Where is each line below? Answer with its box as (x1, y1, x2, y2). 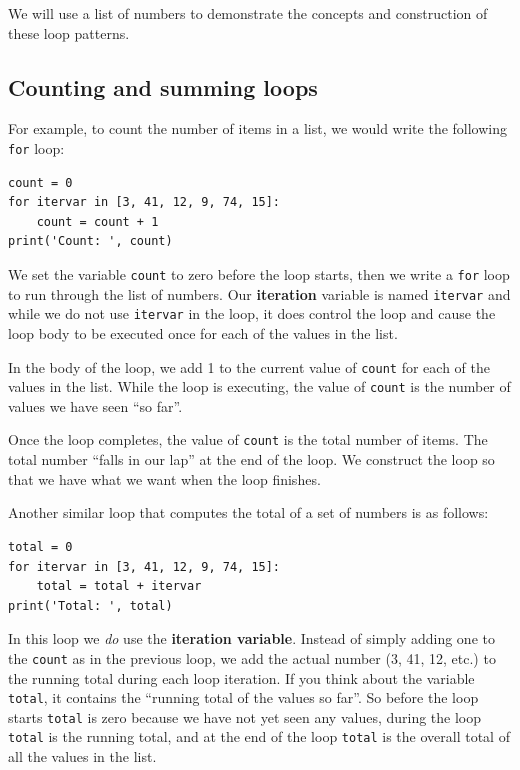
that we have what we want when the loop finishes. (8, 468, 321, 489)
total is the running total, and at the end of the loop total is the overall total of (8, 726, 510, 747)
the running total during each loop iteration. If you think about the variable (8, 667, 475, 688)
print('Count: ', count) (8, 234, 173, 249)
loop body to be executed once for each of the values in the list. (8, 322, 398, 343)
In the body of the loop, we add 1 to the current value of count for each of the (8, 356, 490, 377)
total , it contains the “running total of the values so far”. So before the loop (8, 687, 479, 708)
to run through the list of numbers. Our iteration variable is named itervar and (8, 283, 511, 304)
